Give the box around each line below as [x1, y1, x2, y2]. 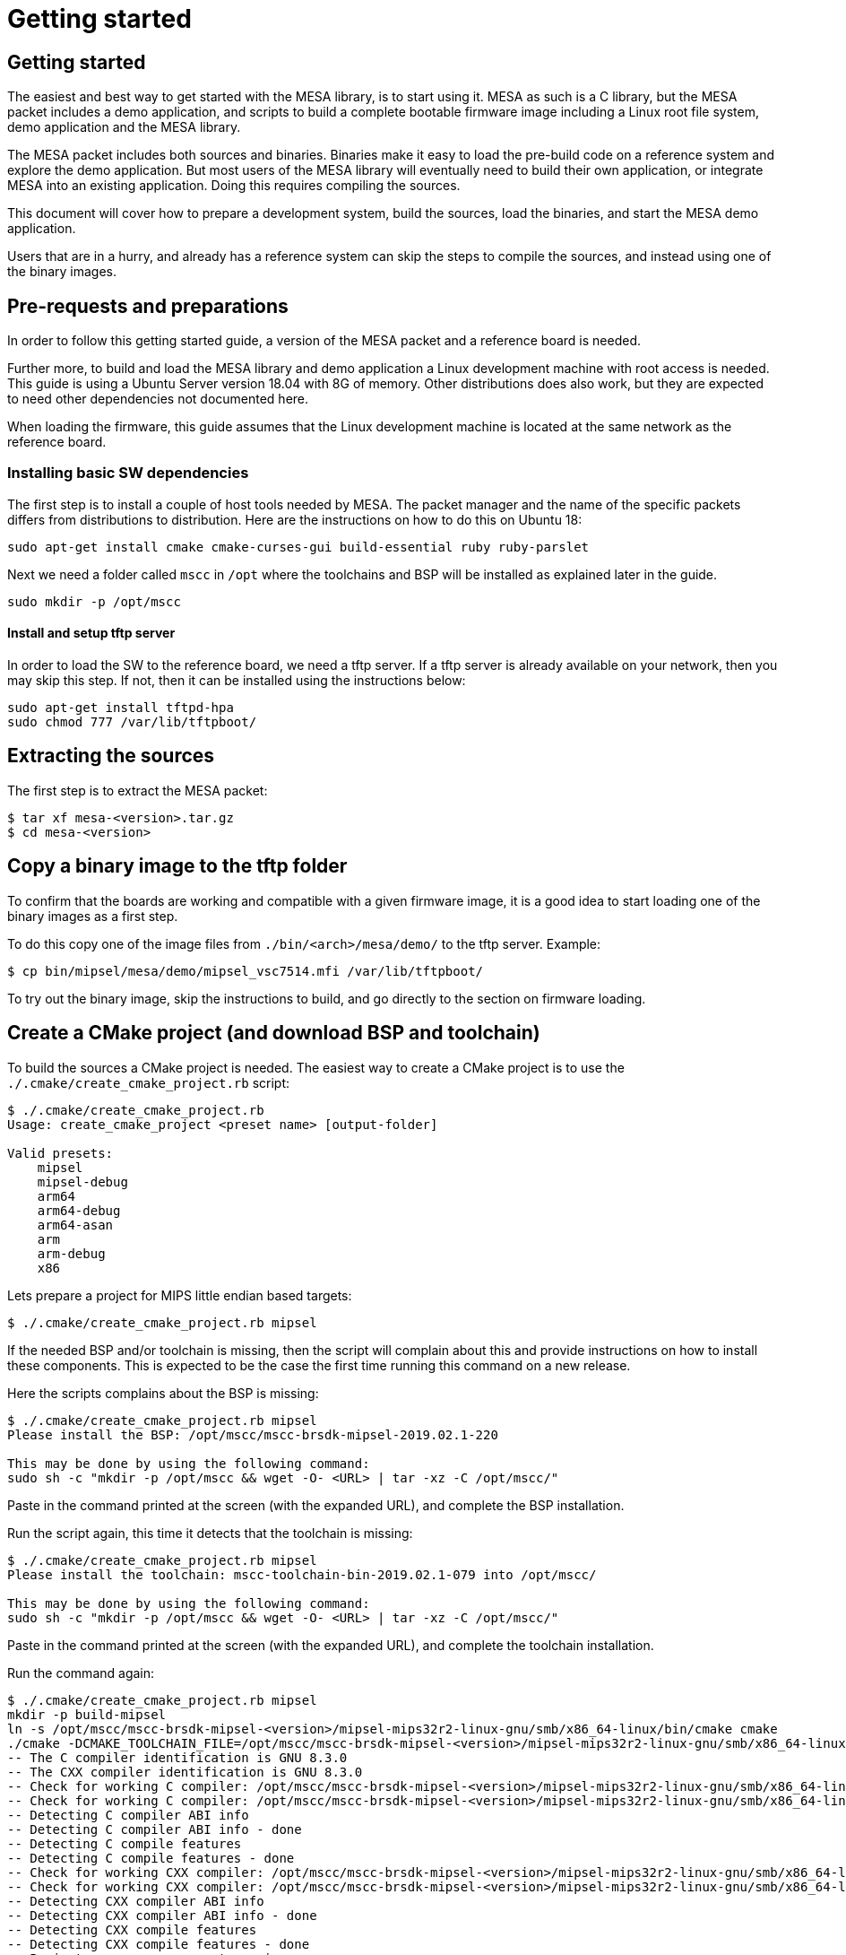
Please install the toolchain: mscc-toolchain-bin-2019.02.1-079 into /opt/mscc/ [7, 1567, 597, 1582]
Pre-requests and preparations [7, 294, 289, 317]
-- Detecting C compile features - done [7, 1850, 295, 1865]
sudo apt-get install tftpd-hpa [7, 699, 234, 715]
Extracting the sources [7, 744, 215, 768]
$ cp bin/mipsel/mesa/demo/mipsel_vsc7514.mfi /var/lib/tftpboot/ [7, 963, 484, 978]
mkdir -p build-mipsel [7, 1707, 167, 1722]
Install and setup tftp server [7, 625, 176, 641]
